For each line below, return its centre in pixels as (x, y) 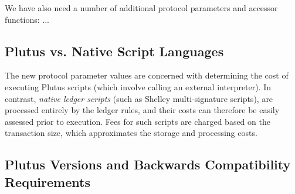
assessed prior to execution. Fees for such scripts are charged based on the (138, 121)
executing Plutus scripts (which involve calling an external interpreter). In (138, 86)
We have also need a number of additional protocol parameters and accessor (141, 8)
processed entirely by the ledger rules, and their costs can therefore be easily (142, 110)
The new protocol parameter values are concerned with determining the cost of (147, 75)
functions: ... (27, 19)
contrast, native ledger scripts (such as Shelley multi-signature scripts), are (139, 98)
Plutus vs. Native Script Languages (114, 51)
